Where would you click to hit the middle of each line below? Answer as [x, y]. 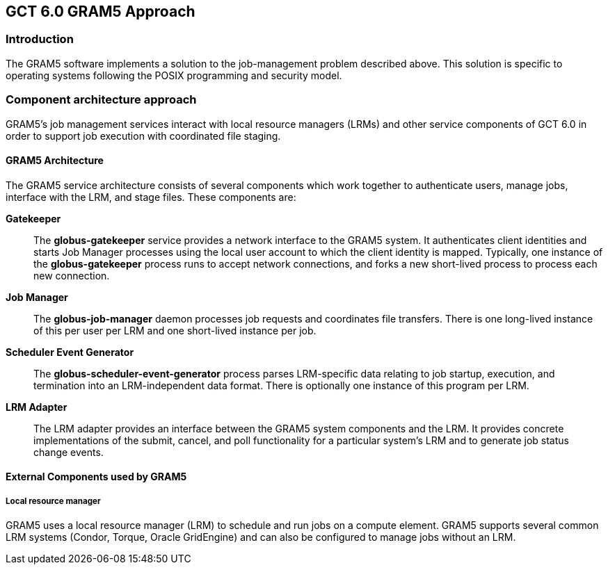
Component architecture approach [101, 100]
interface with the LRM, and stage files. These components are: [151, 197]
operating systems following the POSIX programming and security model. [174, 75]
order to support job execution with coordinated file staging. [143, 136]
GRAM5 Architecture [55, 161]
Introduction [40, 39]
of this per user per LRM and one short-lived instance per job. [175, 330]
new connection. [72, 275]
